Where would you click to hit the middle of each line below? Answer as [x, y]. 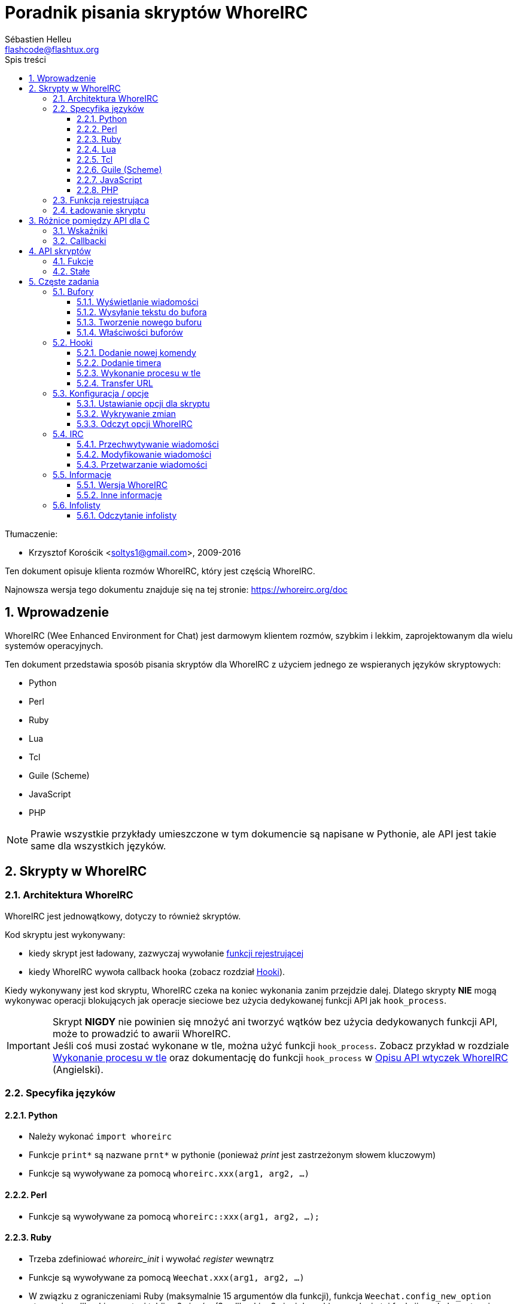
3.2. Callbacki [80, 240]
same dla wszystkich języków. [98, 846]
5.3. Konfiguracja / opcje [101, 393]
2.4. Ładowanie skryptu [99, 210]
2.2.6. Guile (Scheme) [119, 169]
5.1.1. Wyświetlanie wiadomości [138, 301]
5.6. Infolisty [77, 505]
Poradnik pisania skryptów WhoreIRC [156, 13]
